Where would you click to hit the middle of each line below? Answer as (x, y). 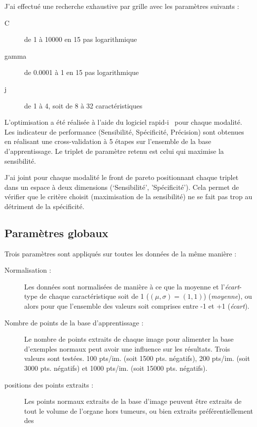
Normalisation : (28, 270)
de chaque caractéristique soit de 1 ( (94, 296)
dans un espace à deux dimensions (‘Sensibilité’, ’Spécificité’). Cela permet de (122, 187)
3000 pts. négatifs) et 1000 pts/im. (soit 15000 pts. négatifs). (116, 368)
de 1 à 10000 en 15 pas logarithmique (81, 39)
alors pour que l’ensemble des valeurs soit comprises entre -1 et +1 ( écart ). (137, 306)
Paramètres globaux (56, 232)
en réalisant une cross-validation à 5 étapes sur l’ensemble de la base (108, 141)
